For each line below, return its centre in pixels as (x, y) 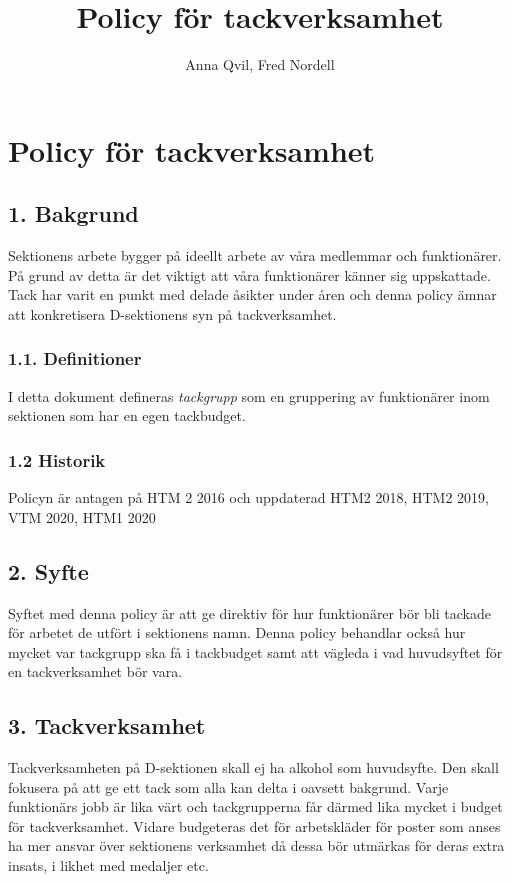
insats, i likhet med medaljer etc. (108, 865)
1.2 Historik (57, 459)
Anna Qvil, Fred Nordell (260, 64)
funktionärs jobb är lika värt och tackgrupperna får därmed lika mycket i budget (255, 806)
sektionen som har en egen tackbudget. (127, 415)
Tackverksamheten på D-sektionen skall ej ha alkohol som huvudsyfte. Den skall (253, 767)
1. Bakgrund (73, 213)
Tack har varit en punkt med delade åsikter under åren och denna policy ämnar (252, 294)
